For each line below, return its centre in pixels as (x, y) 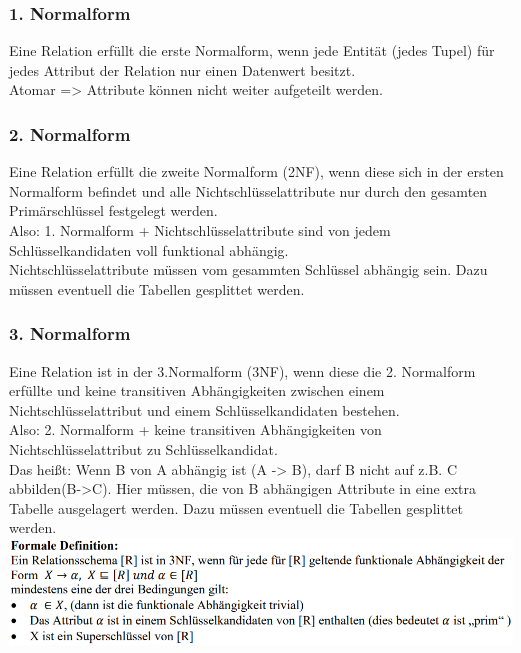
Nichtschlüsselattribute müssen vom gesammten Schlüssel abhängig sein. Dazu (248, 269)
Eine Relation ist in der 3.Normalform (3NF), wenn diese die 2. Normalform (242, 370)
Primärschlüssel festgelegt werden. (113, 210)
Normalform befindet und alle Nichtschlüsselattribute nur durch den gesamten (248, 190)
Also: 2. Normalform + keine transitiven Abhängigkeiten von (195, 429)
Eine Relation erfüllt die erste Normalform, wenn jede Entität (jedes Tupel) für (252, 50)
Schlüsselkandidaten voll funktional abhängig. (149, 249)
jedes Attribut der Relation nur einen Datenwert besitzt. (182, 69)
